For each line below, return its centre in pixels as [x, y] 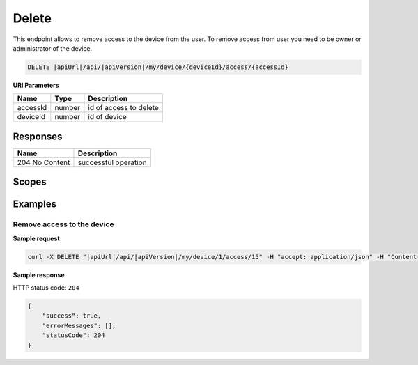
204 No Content [44, 162]
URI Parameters [36, 85]
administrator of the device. [53, 48]
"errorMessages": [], [79, 325]
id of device [107, 117]
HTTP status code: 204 [46, 287]
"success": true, [72, 316]
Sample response [39, 274]
